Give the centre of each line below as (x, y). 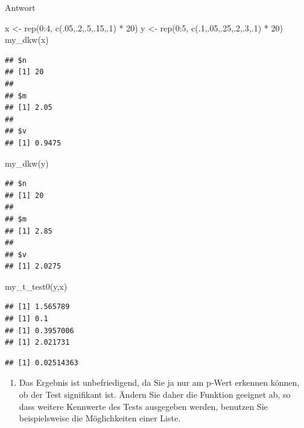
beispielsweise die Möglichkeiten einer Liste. (100, 418)
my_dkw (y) (27, 163)
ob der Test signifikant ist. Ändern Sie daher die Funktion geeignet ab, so (155, 394)
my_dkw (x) (27, 40)
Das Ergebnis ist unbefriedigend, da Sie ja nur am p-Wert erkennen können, (159, 382)
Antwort (20, 7)
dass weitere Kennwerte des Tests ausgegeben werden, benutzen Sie (143, 406)
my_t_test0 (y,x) (36, 286)
